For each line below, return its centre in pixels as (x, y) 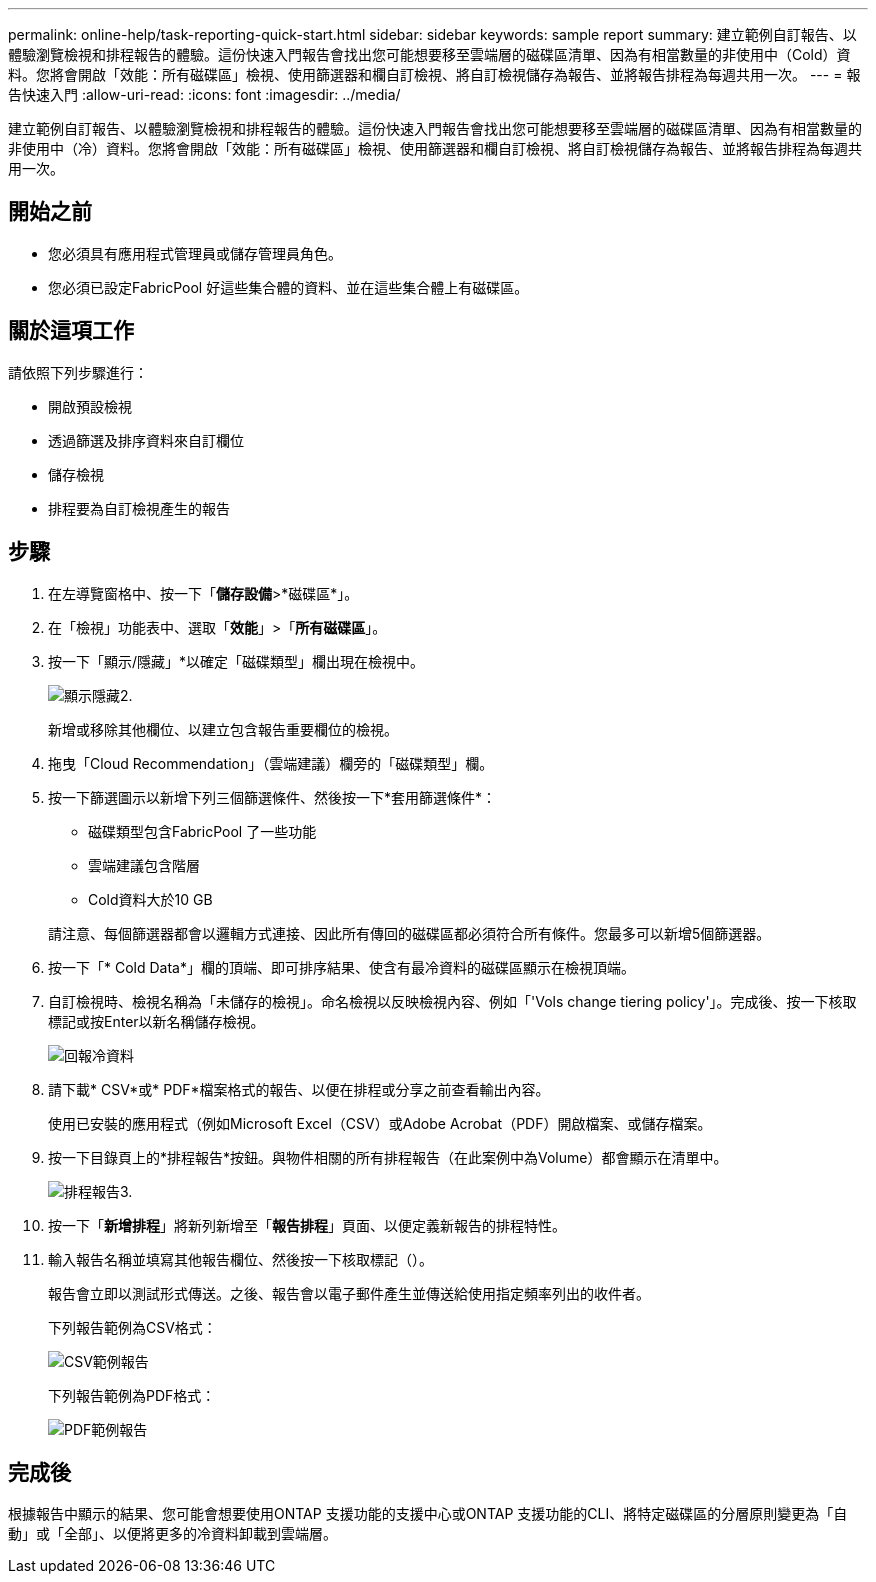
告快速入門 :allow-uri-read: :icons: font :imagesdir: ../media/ (204, 94)
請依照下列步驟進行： (78, 372)
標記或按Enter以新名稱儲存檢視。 (156, 1021)
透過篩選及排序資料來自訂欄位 (146, 440)
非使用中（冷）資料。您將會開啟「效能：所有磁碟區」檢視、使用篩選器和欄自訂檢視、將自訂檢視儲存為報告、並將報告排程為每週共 (435, 148)
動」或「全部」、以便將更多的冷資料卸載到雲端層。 (172, 1534)
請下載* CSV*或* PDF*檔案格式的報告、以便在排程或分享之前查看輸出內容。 (299, 1089)
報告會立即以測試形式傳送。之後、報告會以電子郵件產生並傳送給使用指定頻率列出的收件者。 (349, 1293)
